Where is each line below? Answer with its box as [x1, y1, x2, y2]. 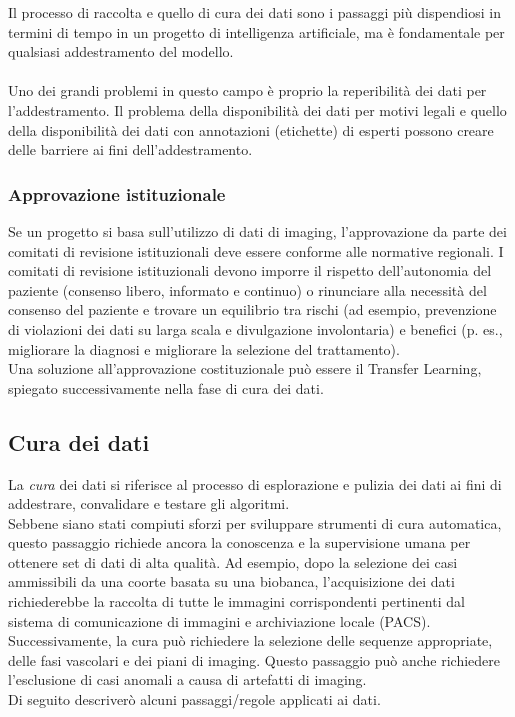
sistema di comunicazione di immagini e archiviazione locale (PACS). [8, 610, 431, 631]
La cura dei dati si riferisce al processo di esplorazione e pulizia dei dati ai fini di [8, 473, 502, 494]
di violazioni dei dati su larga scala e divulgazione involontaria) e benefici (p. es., [8, 318, 503, 339]
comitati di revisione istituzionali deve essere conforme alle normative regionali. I [8, 240, 504, 261]
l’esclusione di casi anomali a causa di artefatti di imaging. [8, 669, 367, 690]
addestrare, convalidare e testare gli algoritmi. [8, 493, 290, 514]
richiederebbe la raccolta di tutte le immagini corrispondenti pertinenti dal [8, 591, 465, 612]
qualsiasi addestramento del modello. [8, 41, 234, 62]
